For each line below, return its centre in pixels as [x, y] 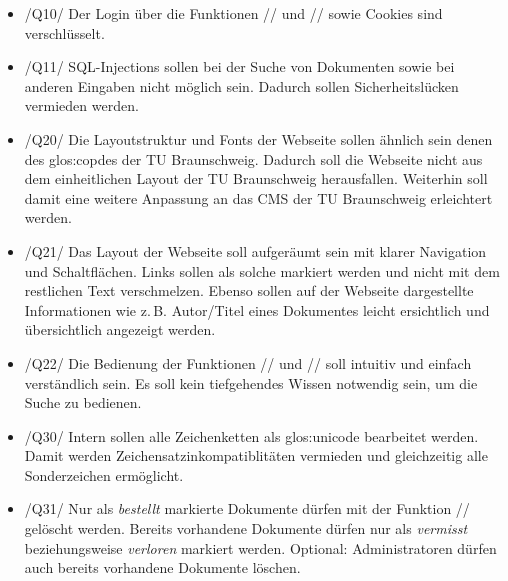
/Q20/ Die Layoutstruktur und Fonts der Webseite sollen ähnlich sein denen [258, 138]
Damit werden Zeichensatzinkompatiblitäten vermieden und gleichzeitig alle [256, 455]
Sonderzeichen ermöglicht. [104, 474]
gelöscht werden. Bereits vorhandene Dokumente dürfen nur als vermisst [246, 528]
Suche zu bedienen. [83, 402]
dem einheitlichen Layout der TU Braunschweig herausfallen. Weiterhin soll [256, 178]
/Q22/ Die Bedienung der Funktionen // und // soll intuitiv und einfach [248, 362]
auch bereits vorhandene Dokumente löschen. [162, 567]
